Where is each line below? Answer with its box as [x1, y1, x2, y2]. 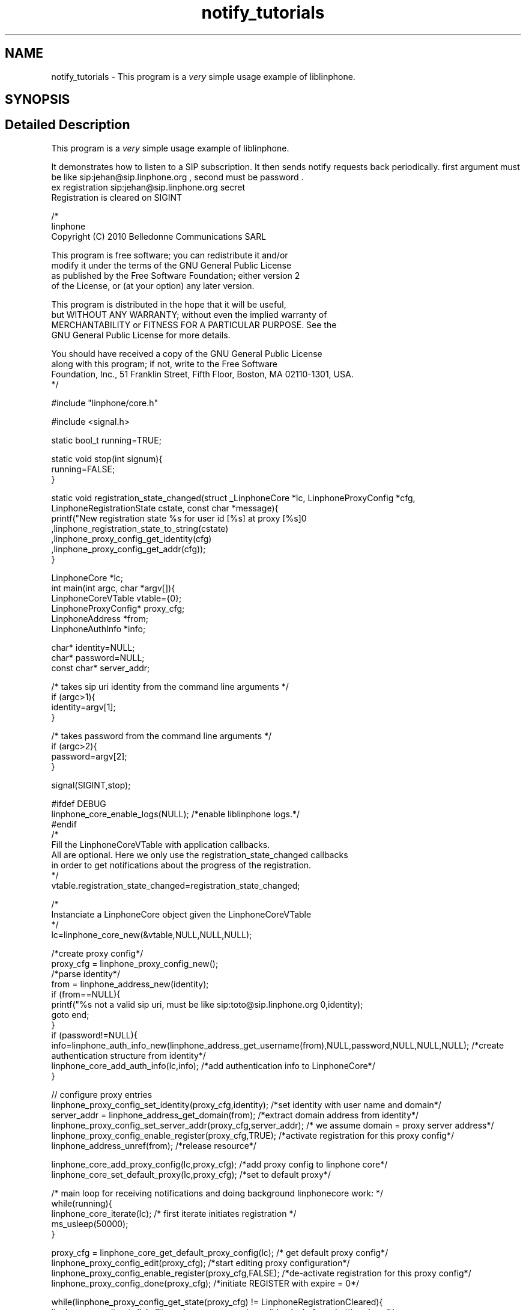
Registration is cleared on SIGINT [51, 192, 183, 203]
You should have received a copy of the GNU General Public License [51, 348, 322, 359]
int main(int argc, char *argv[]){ [51, 582, 175, 593]
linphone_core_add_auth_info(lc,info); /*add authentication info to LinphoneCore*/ [51, 1060, 375, 1071]
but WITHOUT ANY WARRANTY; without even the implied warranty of [51, 309, 327, 320]
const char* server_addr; [51, 662, 150, 673]
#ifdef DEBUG [51, 798, 106, 809]
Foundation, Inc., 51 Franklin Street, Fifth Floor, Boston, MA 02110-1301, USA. [51, 368, 354, 379]
